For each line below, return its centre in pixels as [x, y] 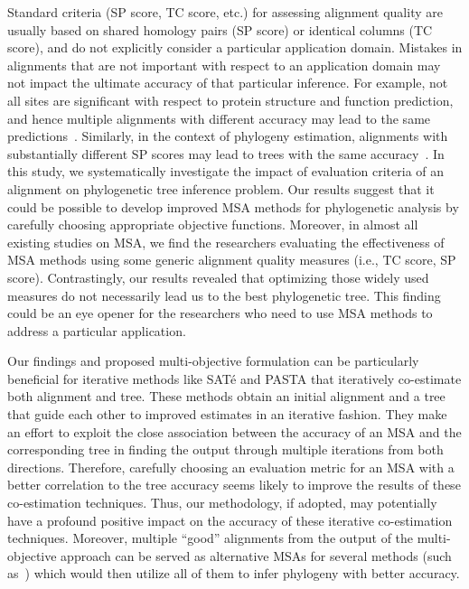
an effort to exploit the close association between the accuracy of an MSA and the [234, 431]
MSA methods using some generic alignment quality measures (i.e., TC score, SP [232, 260]
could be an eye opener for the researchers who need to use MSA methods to [220, 313]
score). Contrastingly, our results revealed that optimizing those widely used [218, 277]
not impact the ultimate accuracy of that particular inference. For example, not [228, 83]
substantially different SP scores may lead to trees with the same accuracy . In [226, 153]
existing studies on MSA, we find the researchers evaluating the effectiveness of [226, 242]
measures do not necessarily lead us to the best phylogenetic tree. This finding [224, 295]
